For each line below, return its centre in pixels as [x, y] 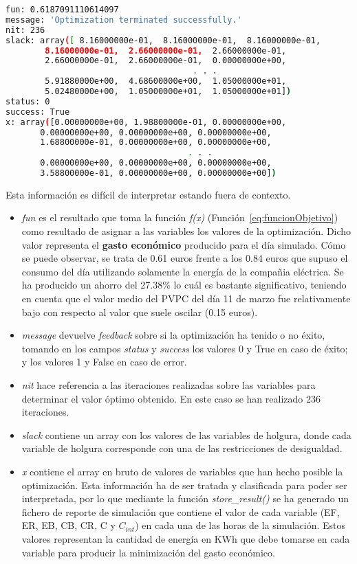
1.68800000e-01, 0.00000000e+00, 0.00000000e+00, [156, 143]
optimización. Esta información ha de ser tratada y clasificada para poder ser [184, 485]
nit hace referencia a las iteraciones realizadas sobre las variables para [169, 385]
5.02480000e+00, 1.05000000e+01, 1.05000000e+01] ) [168, 91]
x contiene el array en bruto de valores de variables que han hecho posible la [182, 471]
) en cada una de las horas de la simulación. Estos [240, 525]
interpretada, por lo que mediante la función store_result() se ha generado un [185, 498]
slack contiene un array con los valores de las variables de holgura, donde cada [186, 435]
